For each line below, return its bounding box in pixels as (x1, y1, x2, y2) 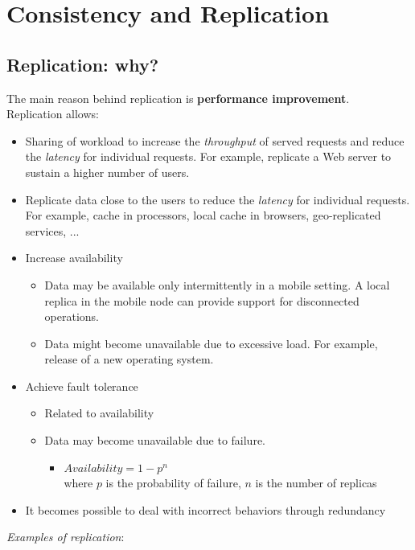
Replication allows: (6, 105, 99, 122)
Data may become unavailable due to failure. (44, 432, 265, 449)
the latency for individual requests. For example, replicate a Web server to (25, 148, 392, 165)
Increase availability (25, 249, 123, 266)
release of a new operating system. (44, 351, 214, 367)
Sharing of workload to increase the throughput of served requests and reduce (25, 132, 405, 149)
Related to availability (44, 404, 154, 421)
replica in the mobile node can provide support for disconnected (44, 292, 360, 309)
